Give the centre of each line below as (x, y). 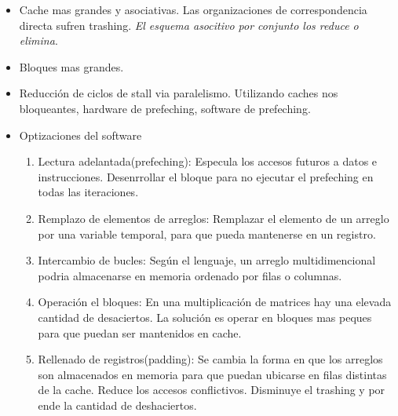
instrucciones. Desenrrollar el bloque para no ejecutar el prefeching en (206, 176)
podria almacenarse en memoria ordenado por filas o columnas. (190, 275)
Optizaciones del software (80, 135)
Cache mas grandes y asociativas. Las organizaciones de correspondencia (193, 9)
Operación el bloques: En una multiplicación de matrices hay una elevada (215, 302)
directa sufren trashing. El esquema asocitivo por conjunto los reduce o (189, 25)
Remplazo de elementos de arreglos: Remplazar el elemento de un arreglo (214, 218)
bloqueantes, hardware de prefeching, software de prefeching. (165, 108)
